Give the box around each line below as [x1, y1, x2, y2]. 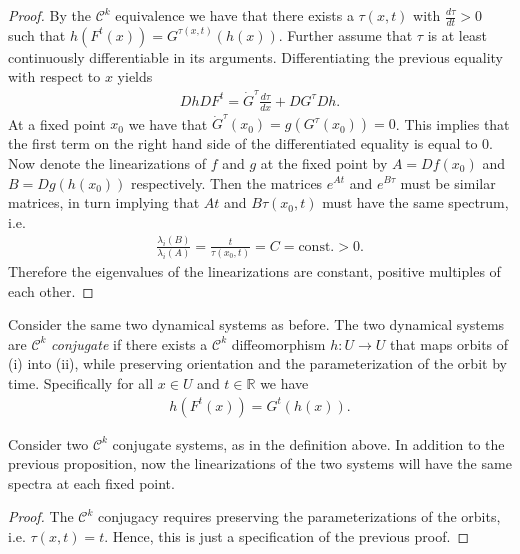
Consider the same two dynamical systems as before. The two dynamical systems [8, 314, 505, 335]
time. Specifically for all [8, 372, 154, 393]
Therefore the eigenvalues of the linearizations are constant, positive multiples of [8, 260, 501, 281]
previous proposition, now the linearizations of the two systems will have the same [8, 453, 512, 474]
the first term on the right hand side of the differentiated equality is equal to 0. [8, 133, 493, 154]
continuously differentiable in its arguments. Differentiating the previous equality [8, 46, 503, 67]
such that [8, 24, 66, 45]
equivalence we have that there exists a [115, 5, 354, 25]
